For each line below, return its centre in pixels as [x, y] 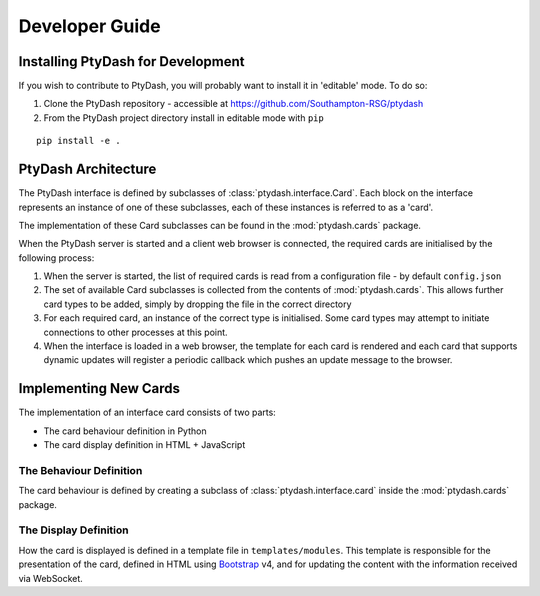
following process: [56, 257]
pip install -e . [78, 141]
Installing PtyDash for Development [131, 61]
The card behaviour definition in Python [125, 431]
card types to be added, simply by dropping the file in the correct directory [197, 304]
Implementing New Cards [99, 388]
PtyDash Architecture [87, 169]
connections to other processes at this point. [136, 332]
